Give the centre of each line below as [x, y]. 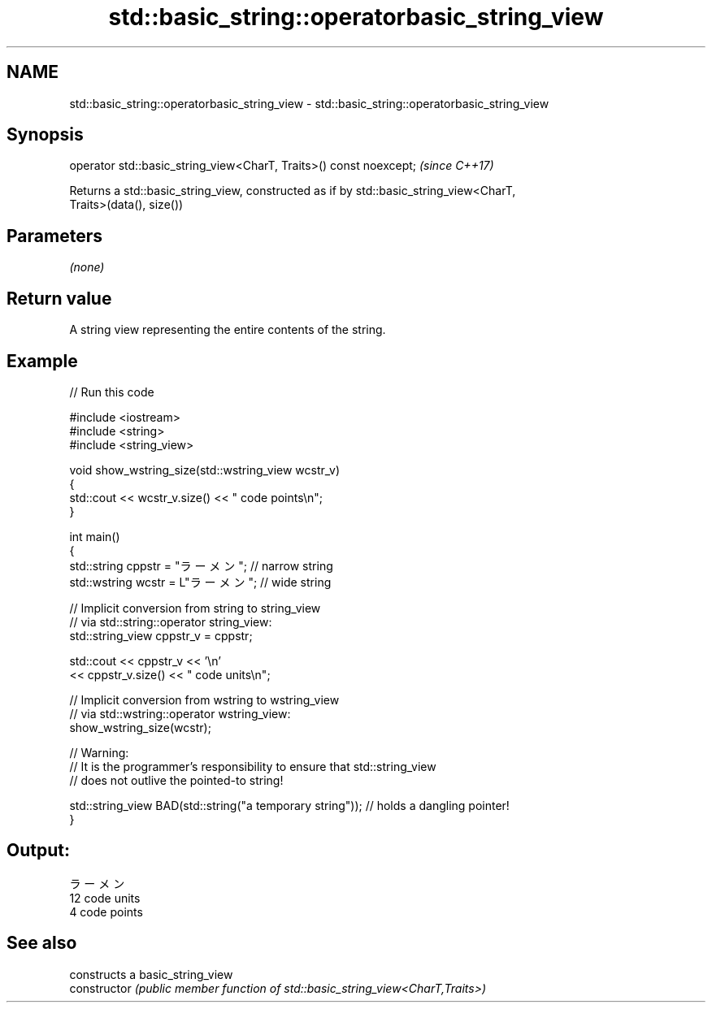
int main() [95, 536]
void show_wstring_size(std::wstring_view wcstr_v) [205, 470]
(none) [87, 267]
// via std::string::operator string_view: [171, 621]
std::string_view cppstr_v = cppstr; [161, 635]
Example [42, 361]
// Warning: [99, 752]
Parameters [54, 236]
